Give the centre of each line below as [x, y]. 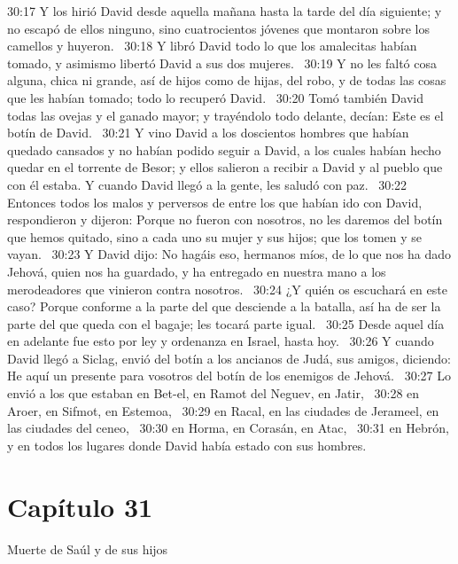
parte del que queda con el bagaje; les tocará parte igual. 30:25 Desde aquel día [226, 323]
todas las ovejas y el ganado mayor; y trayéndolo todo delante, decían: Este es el [225, 115]
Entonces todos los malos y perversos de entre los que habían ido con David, [215, 202]
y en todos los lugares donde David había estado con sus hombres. [187, 445]
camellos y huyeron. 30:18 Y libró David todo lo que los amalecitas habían [212, 46]
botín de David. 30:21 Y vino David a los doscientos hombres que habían [208, 133]
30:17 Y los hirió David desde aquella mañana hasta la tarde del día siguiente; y [225, 11]
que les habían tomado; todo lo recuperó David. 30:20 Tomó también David [215, 97]
